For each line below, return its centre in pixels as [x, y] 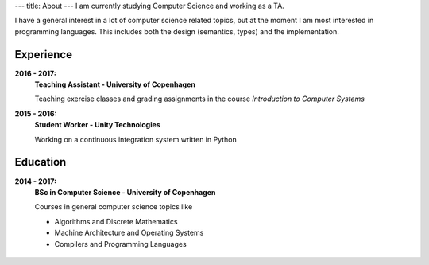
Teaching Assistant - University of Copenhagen [115, 84]
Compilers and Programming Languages [120, 244]
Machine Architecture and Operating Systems [129, 233]
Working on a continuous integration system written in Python [136, 139]
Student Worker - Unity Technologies [97, 125]
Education [41, 162]
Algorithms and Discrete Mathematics [116, 221]
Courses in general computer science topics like [114, 207]
